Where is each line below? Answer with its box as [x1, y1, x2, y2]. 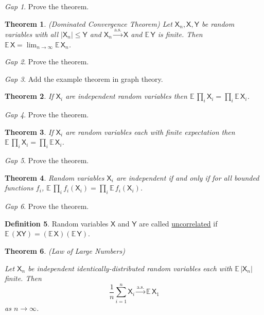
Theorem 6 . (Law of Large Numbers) [5, 245, 125, 256]
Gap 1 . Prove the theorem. [5, 1, 89, 11]
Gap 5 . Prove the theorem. [5, 155, 89, 166]
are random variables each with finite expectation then [65, 126, 235, 137]
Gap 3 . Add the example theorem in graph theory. [5, 73, 163, 84]
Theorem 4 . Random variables [5, 172, 104, 183]
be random [202, 18, 235, 29]
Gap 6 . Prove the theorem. [5, 201, 89, 212]
